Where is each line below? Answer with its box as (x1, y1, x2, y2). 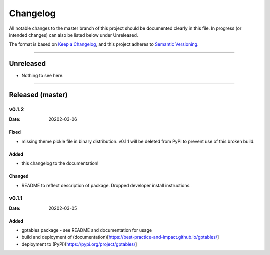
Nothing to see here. (21, 73, 64, 79)
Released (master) (9, 91, 68, 99)
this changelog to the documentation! (21, 160, 99, 166)
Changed (9, 173, 29, 179)
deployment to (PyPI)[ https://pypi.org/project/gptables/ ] (21, 241, 137, 247)
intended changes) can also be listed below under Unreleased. (9, 32, 138, 38)
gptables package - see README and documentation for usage (21, 227, 152, 233)
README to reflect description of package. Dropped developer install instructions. (21, 182, 191, 188)
